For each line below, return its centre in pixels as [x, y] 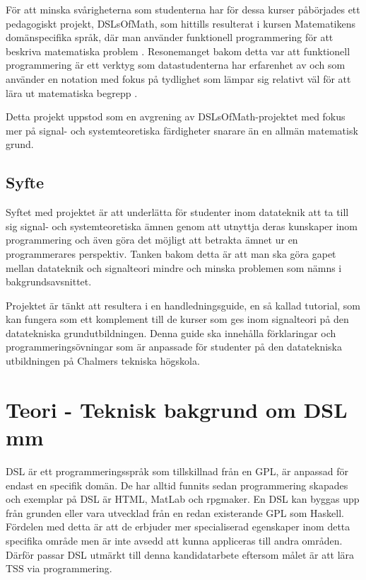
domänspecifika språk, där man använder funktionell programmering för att [170, 37]
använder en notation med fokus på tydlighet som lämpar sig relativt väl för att [178, 78]
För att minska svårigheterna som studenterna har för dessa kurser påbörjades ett [183, 9]
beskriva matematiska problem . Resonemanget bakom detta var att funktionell [178, 51]
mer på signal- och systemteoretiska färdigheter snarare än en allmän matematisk [182, 130]
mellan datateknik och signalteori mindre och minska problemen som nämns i [174, 267]
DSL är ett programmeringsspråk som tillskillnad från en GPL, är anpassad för [177, 471]
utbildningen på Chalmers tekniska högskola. [103, 361]
